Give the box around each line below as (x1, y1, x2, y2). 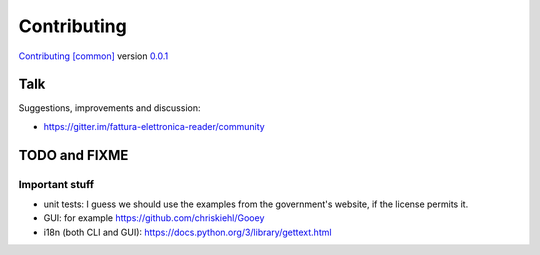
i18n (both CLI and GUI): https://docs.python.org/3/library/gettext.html (43, 226, 332, 238)
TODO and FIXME (18, 146, 129, 164)
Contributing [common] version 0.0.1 (18, 50, 169, 62)
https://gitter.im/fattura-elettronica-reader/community (43, 120, 265, 132)
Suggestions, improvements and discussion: (18, 102, 201, 114)
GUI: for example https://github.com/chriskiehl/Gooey (43, 212, 265, 224)
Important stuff (18, 177, 95, 191)
